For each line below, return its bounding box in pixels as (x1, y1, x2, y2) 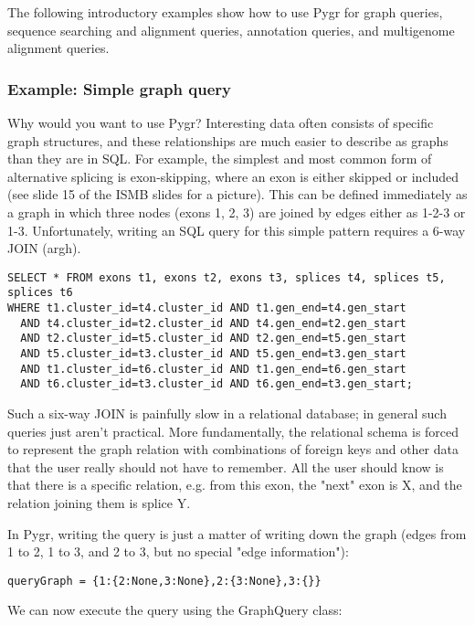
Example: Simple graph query (7, 77, 231, 100)
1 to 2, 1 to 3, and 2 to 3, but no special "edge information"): (7, 542, 349, 561)
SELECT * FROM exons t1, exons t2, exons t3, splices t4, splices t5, (7, 270, 446, 284)
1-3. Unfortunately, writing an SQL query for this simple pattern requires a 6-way (7, 220, 466, 239)
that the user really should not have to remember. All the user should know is (7, 457, 444, 476)
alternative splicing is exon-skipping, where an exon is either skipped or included (7, 166, 459, 185)
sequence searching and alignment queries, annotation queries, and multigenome (7, 20, 455, 39)
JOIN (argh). (7, 238, 81, 258)
